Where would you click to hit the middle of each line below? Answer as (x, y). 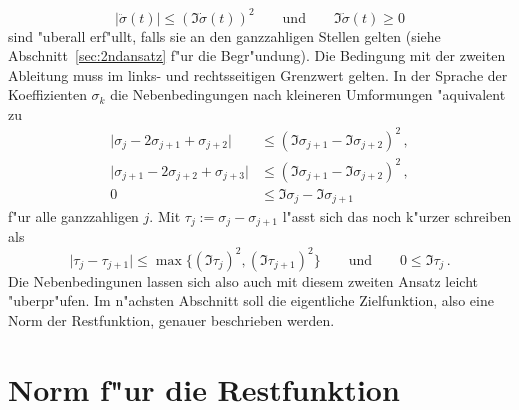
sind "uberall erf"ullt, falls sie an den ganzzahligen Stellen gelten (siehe (224, 35)
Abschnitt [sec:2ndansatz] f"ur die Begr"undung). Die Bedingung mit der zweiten (257, 55)
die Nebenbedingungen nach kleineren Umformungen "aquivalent (308, 94)
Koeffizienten (47, 94)
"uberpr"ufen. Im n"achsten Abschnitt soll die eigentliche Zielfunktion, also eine (251, 300)
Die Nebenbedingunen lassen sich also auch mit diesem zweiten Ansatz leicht (243, 280)
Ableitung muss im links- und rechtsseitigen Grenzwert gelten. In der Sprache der (258, 74)
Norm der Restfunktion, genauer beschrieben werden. (171, 319)
